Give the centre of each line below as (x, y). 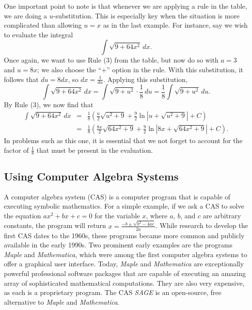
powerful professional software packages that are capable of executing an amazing (125, 273)
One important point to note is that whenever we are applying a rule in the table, (126, 6)
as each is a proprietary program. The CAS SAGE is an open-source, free (113, 292)
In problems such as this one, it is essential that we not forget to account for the (123, 140)
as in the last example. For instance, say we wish (175, 25)
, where (157, 215)
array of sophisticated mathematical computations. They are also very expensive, (124, 283)
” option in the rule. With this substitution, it (175, 69)
